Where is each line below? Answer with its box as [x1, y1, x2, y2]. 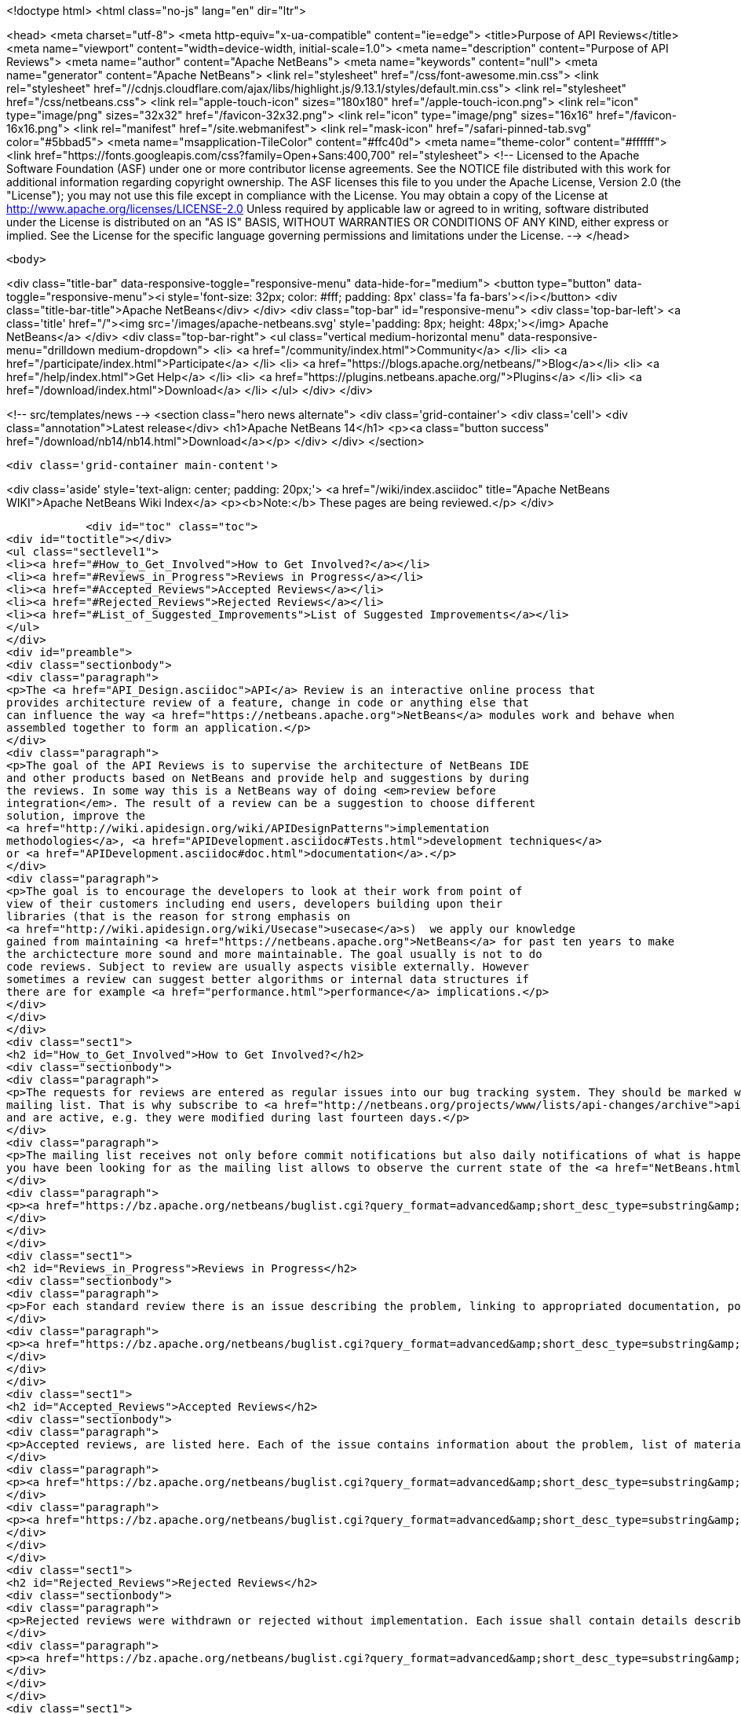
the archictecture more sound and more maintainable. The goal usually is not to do [6, 948, 542, 960]
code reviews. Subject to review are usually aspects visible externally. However [6, 960, 529, 973]
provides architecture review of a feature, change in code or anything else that [6, 696, 529, 709]
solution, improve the [6, 809, 146, 822]
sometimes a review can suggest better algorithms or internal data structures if [6, 973, 529, 985]
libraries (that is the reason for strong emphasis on [6, 910, 351, 923]
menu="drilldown [6, 343, 96, 357]
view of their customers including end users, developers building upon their [6, 897, 503, 910]
